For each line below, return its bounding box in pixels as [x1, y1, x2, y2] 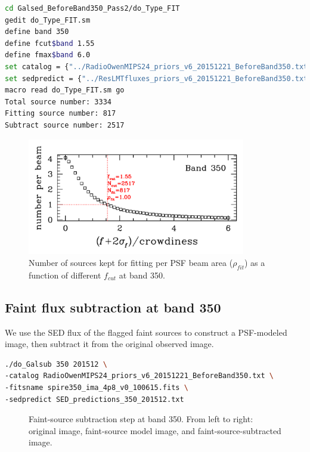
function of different [29, 268, 101, 281]
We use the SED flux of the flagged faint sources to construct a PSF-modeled [5, 326, 287, 338]
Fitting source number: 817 [5, 109, 116, 118]
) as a [244, 256, 265, 268]
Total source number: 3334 [5, 97, 111, 106]
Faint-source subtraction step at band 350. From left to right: [29, 413, 253, 425]
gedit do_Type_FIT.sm [5, 16, 91, 24]
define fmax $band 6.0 [5, 51, 91, 60]
